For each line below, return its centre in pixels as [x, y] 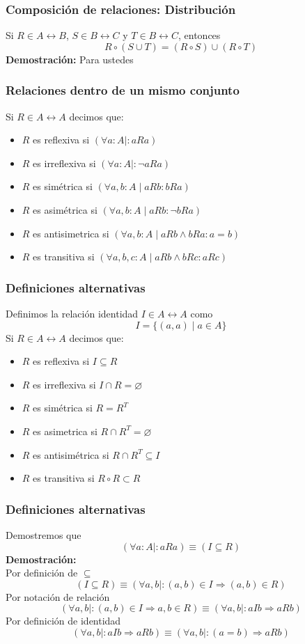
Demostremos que [44, 534]
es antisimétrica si [71, 454]
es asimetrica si [65, 431]
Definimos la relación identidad [72, 313]
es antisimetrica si [71, 233]
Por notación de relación [58, 596]
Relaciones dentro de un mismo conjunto [123, 90]
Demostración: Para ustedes [70, 59]
